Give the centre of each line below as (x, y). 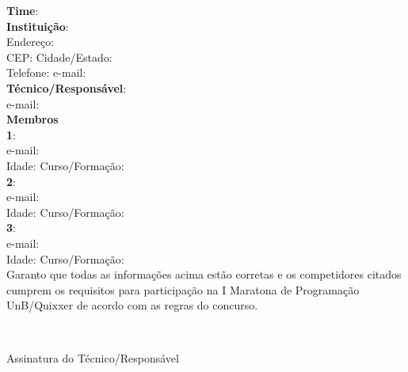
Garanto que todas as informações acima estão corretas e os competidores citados (204, 274)
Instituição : (38, 26)
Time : (23, 10)
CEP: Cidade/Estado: (59, 57)
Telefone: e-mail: (46, 72)
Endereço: (31, 42)
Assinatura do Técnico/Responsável (93, 358)
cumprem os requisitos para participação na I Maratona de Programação (183, 289)
